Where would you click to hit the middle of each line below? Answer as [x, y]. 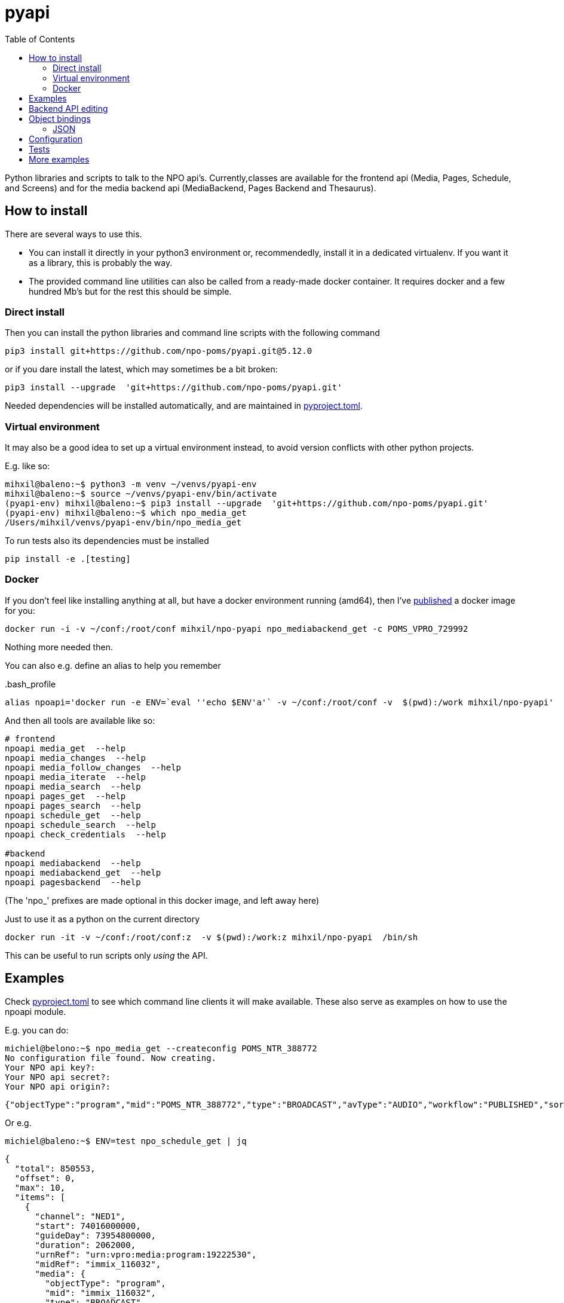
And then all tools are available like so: [80, 720]
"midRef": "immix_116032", [98, 1264]
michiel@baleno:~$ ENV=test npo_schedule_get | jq [126, 1141]
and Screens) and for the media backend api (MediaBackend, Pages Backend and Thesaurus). [191, 188]
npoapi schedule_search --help [80, 825]
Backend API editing [68, 108]
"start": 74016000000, [88, 1226]
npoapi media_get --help [65, 748]
